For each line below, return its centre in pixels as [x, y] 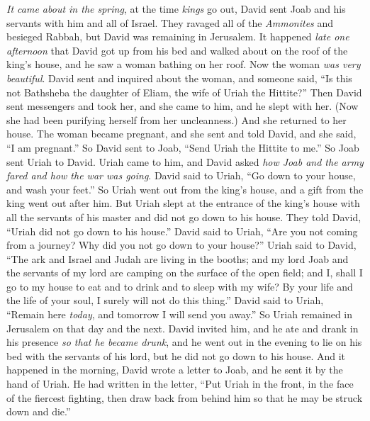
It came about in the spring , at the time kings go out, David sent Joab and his [176, 9]
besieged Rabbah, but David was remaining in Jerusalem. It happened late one [178, 37]
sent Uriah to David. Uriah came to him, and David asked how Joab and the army [185, 161]
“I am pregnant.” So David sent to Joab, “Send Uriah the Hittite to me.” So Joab [183, 147]
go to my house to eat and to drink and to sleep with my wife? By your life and [180, 286]
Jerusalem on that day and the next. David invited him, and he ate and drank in [183, 328]
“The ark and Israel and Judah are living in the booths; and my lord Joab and [178, 258]
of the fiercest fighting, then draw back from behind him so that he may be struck [185, 397]
